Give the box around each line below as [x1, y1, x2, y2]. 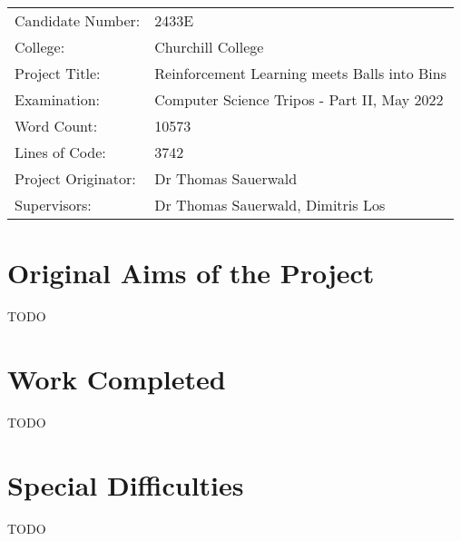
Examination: [15, 89, 101, 110]
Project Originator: [15, 168, 136, 189]
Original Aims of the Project [7, 254, 375, 291]
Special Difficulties [7, 466, 244, 503]
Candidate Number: [15, 10, 141, 31]
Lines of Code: [15, 142, 106, 162]
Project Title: [15, 63, 101, 84]
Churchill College [154, 36, 264, 57]
